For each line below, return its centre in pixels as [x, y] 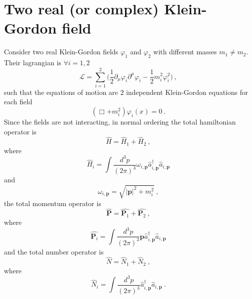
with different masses [185, 52]
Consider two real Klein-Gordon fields [61, 52]
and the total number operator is [54, 251]
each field [18, 102]
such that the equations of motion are [61, 92]
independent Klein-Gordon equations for [187, 92]
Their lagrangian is [33, 63]
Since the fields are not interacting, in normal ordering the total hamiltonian [120, 122]
